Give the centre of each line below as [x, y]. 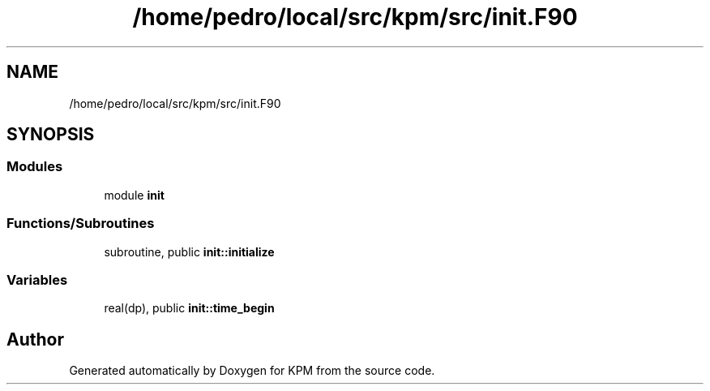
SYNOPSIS [51, 135]
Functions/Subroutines [81, 223]
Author [35, 339]
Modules [35, 167]
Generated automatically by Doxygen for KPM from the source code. [252, 371]
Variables [37, 279]
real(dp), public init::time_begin [189, 308]
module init [134, 195]
